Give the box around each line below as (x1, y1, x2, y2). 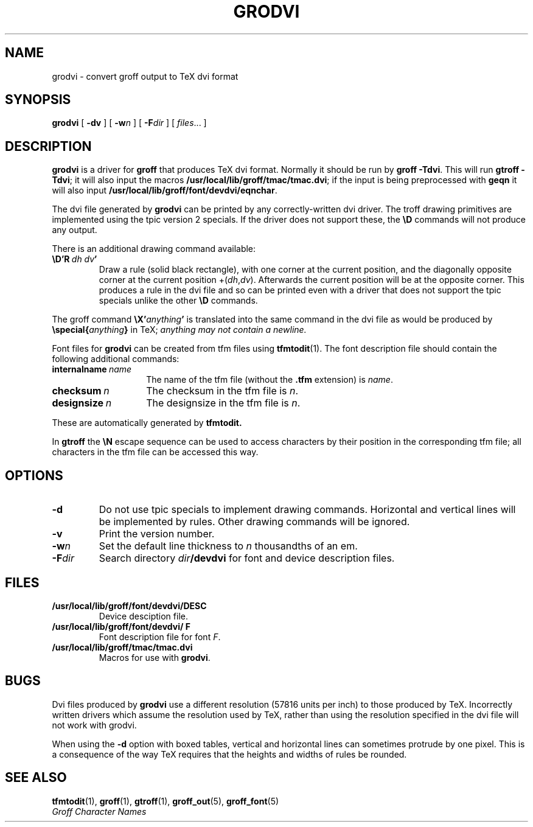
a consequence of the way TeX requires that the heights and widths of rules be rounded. (52, 748, 407, 759)
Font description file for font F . (99, 631, 221, 642)
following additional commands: (52, 354, 179, 365)
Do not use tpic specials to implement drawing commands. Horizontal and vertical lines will (99, 503, 516, 516)
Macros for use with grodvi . (99, 652, 211, 663)
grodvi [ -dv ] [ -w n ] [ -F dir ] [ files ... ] (52, 117, 207, 128)
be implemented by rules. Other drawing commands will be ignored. (99, 515, 410, 528)
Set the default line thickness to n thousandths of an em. (99, 540, 358, 553)
